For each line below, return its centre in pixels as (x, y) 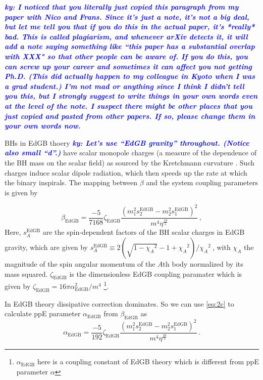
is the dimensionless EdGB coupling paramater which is (156, 273)
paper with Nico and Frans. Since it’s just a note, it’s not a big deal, (127, 16)
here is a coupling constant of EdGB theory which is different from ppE (148, 362)
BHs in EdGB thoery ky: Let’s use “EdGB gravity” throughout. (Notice (127, 142)
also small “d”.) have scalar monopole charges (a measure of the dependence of (130, 153)
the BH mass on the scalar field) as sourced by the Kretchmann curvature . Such (130, 162)
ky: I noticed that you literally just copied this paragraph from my (122, 7)
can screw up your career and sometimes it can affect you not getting (128, 66)
